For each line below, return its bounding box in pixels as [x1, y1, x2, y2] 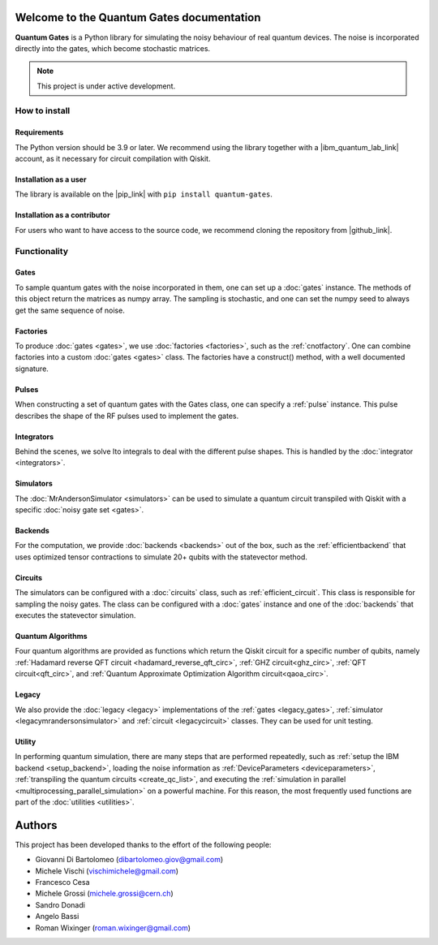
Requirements [15, 127, 64, 137]
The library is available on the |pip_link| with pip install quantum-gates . [15, 189, 273, 199]
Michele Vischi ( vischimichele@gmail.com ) [35, 865, 178, 876]
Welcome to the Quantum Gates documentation [15, 11, 261, 24]
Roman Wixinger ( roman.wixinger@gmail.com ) [35, 922, 191, 933]
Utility [15, 736, 36, 746]
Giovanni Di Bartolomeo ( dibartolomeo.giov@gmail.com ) [35, 855, 224, 865]
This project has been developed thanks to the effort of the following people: [15, 839, 272, 849]
